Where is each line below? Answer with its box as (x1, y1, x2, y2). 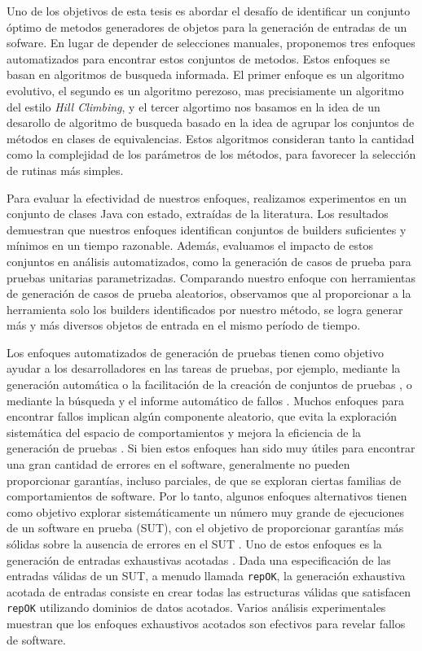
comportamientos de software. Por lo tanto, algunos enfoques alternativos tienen (7, 487, 407, 505)
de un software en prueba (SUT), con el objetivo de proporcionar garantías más (7, 519, 404, 536)
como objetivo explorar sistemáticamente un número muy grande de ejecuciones (7, 503, 405, 520)
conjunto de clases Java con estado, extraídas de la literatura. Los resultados (7, 205, 389, 222)
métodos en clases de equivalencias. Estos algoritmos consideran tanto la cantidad (7, 129, 415, 146)
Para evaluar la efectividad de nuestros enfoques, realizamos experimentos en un (7, 189, 407, 206)
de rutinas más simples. (7, 161, 124, 178)
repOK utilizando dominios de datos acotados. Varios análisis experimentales (7, 599, 386, 616)
